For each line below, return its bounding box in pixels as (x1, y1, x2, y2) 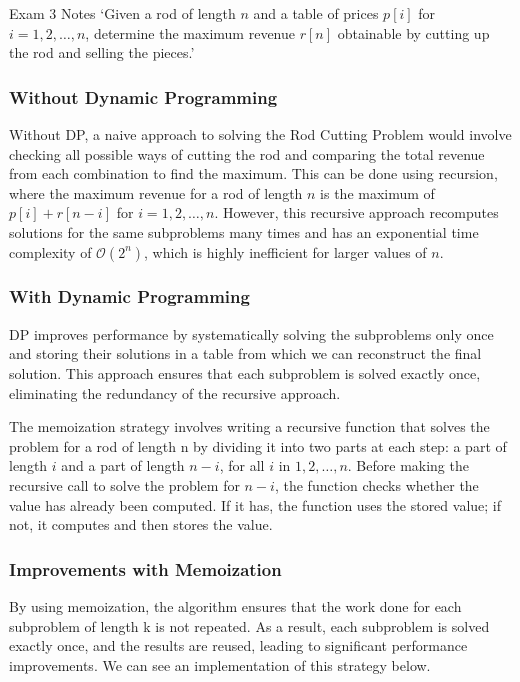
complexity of (9, 241, 92, 262)
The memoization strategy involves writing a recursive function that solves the (9, 416, 490, 437)
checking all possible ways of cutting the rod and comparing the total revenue (9, 143, 485, 164)
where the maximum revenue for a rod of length (9, 182, 303, 203)
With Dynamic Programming (9, 284, 250, 309)
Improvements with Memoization (9, 556, 282, 581)
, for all (219, 455, 265, 476)
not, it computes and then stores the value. (9, 514, 273, 535)
